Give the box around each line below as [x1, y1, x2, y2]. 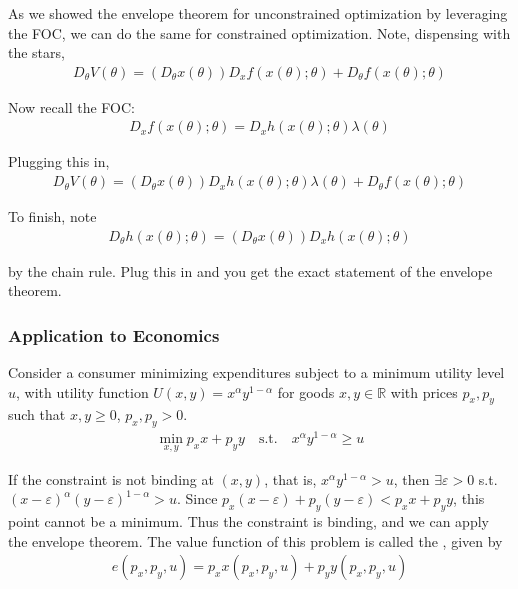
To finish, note [8, 206, 97, 227]
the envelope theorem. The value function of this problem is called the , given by [8, 530, 503, 551]
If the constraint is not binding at [8, 468, 214, 489]
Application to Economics [8, 322, 220, 347]
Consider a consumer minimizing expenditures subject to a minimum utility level [8, 362, 505, 383]
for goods [277, 381, 335, 402]
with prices [390, 381, 458, 402]
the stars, [8, 42, 65, 63]
